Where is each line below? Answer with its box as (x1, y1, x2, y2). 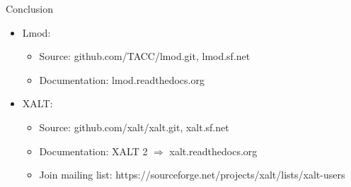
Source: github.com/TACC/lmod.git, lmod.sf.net (39, 49, 251, 64)
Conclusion (6, 1, 53, 16)
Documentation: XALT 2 (39, 143, 148, 158)
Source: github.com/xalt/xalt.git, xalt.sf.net (39, 119, 229, 134)
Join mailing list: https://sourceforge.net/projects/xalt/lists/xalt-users (39, 167, 345, 182)
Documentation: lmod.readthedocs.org (39, 72, 205, 87)
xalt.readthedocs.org (169, 143, 258, 158)
